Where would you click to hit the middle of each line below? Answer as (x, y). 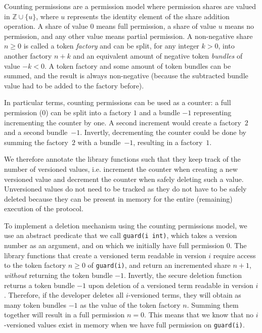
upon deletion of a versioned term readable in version (171, 285)
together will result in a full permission (64, 315)
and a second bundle (36, 132)
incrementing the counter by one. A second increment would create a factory (123, 122)
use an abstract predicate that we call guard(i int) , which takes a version (121, 235)
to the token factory (35, 265)
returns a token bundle (39, 285)
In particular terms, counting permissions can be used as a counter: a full (118, 102)
